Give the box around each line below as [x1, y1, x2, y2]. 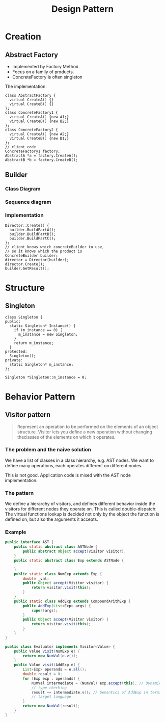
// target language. [31, 695, 74, 699]
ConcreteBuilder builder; [5, 253, 58, 258]
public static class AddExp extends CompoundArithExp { [14, 599, 131, 604]
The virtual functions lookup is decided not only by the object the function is [5, 511, 160, 517]
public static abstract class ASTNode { [14, 544, 98, 549]
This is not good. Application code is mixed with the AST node [5, 472, 131, 478]
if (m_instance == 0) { [14, 327, 63, 332]
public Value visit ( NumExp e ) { [14, 649, 80, 654]
